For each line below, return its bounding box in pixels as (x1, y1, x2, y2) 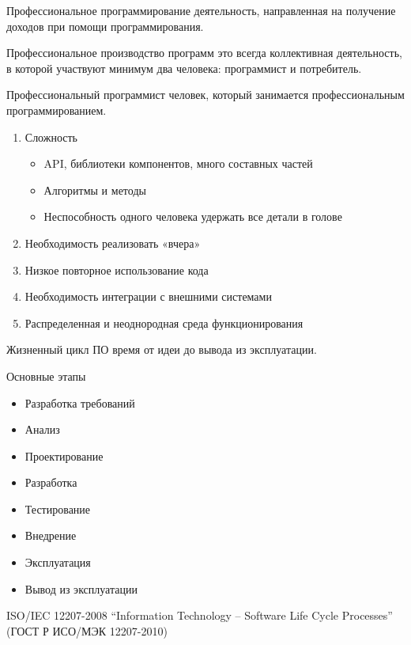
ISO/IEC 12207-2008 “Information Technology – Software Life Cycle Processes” (6, 607, 393, 624)
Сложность (25, 128, 78, 145)
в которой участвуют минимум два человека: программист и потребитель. (6, 59, 362, 76)
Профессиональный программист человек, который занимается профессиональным (6, 86, 405, 103)
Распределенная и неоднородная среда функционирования (25, 314, 304, 331)
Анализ (25, 421, 60, 438)
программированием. (6, 101, 107, 118)
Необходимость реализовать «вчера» (25, 234, 201, 251)
